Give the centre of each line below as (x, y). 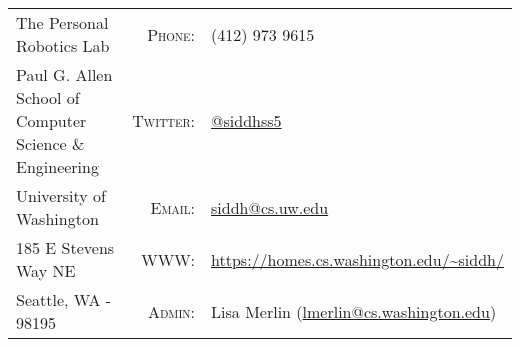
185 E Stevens (65, 247)
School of (48, 97)
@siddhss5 (246, 120)
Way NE (46, 270)
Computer (51, 120)
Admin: (171, 311)
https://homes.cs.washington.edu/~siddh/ (357, 259)
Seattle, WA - (64, 299)
